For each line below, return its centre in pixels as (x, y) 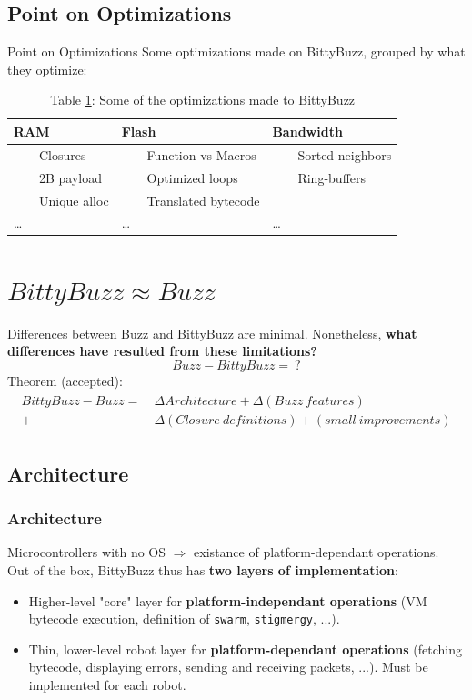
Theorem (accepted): (65, 380)
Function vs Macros (201, 154)
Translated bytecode (203, 200)
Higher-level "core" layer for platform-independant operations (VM (228, 600)
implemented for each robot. (107, 685)
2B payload (70, 177)
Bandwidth (307, 131)
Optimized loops (192, 177)
